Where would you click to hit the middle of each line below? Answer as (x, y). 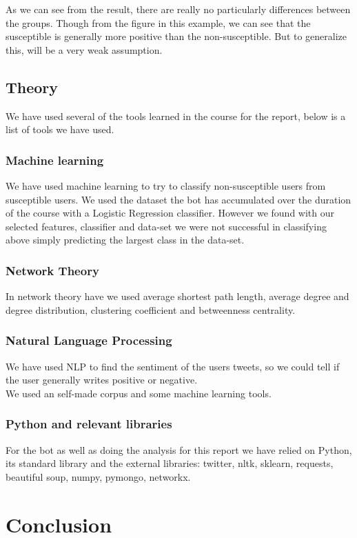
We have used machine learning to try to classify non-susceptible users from (166, 185)
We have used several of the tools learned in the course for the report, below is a (176, 116)
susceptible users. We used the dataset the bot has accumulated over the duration (178, 199)
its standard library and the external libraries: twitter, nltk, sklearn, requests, (170, 463)
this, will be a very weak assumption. (84, 49)
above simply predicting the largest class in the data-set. (125, 240)
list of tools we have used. (60, 129)
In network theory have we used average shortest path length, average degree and (177, 296)
